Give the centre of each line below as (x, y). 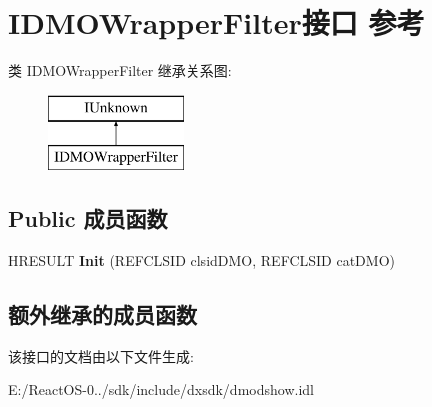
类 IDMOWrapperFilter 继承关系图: (120, 70)
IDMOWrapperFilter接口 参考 (216, 22)
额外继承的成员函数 (102, 314)
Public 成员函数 (88, 218)
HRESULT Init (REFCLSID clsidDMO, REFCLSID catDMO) (201, 260)
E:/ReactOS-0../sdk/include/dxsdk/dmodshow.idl (161, 389)
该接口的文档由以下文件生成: (101, 355)
